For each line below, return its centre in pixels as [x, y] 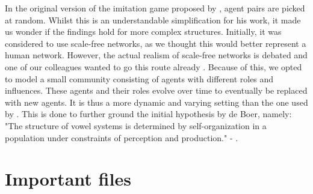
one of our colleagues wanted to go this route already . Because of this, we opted [153, 66]
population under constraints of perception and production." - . [122, 137]
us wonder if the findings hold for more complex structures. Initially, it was [143, 32]
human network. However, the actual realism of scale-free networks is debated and [156, 55]
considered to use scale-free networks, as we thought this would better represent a [156, 43]
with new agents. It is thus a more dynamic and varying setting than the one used [156, 102]
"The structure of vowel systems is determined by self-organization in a [136, 125]
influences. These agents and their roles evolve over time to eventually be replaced [156, 90]
